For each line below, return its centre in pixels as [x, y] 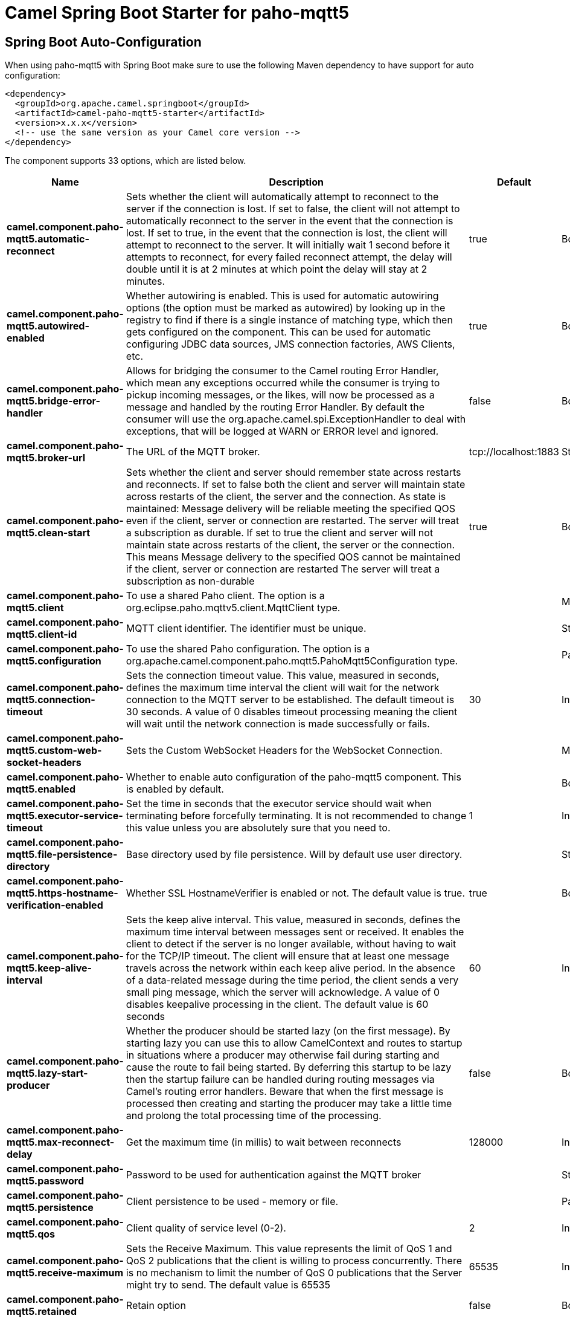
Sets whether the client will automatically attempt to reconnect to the [282, 197]
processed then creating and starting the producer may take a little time [289, 1104]
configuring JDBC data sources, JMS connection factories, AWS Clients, [290, 344]
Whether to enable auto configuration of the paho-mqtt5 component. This [293, 777]
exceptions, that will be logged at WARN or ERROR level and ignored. [282, 431]
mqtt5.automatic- [48, 239]
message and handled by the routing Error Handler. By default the [275, 407]
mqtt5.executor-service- [65, 816]
